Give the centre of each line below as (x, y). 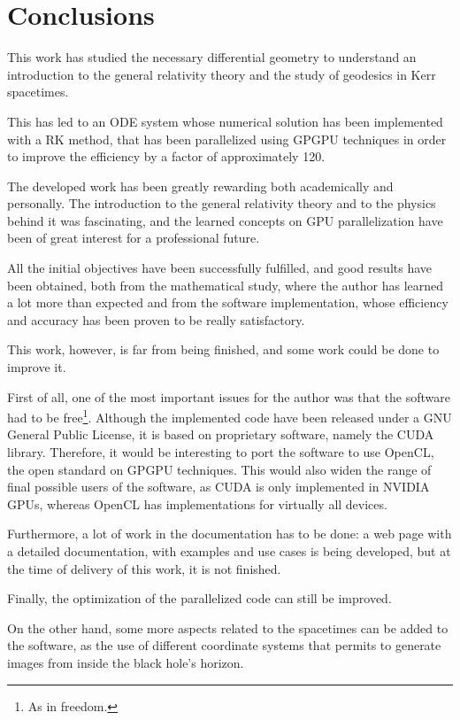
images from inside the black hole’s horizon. (126, 662)
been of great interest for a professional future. (134, 238)
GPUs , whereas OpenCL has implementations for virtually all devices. (197, 503)
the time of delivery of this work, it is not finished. (144, 568)
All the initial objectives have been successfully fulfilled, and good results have (220, 268)
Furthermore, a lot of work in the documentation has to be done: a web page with (230, 534)
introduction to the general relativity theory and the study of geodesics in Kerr (222, 74)
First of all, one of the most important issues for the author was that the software (229, 396)
